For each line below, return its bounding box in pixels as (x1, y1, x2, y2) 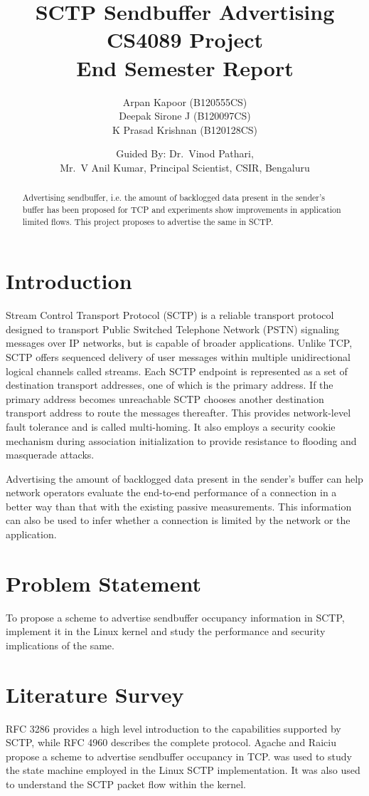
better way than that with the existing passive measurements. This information (6, 498, 352, 513)
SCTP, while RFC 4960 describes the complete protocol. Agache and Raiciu (6, 735, 336, 750)
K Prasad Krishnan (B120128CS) (112, 122, 258, 137)
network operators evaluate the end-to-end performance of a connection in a (6, 485, 337, 500)
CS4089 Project (107, 25, 263, 54)
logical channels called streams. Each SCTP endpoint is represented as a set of (6, 363, 348, 378)
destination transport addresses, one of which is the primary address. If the (6, 377, 333, 392)
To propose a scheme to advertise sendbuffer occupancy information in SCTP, (6, 609, 345, 624)
